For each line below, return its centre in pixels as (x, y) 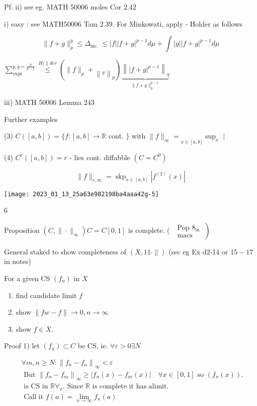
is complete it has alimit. (131, 386)
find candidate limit (46, 295)
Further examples (31, 119)
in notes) (18, 261)
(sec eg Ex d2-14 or (198, 251)
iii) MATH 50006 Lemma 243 (49, 102)
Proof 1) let (22, 346)
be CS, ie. (93, 346)
